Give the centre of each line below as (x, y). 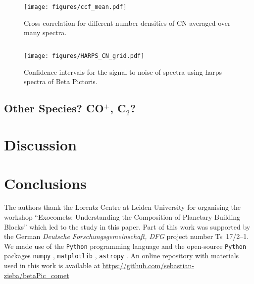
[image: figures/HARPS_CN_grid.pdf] (84, 56)
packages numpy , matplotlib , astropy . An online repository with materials (122, 256)
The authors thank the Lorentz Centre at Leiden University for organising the (123, 207)
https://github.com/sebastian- (148, 265)
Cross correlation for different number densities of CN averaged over (127, 23)
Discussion (40, 145)
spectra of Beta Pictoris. (61, 81)
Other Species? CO (54, 108)
